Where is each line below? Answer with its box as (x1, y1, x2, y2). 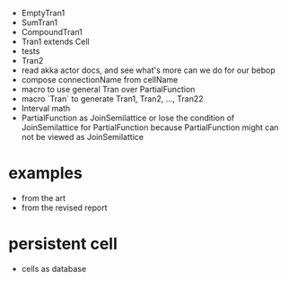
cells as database (21, 263, 87, 274)
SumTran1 (21, 17, 58, 28)
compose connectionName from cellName (21, 75, 179, 84)
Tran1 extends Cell (21, 36, 91, 47)
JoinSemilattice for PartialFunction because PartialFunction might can (21, 122, 279, 133)
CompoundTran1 (21, 27, 83, 37)
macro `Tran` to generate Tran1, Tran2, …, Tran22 (21, 93, 204, 104)
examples (8, 163, 83, 183)
